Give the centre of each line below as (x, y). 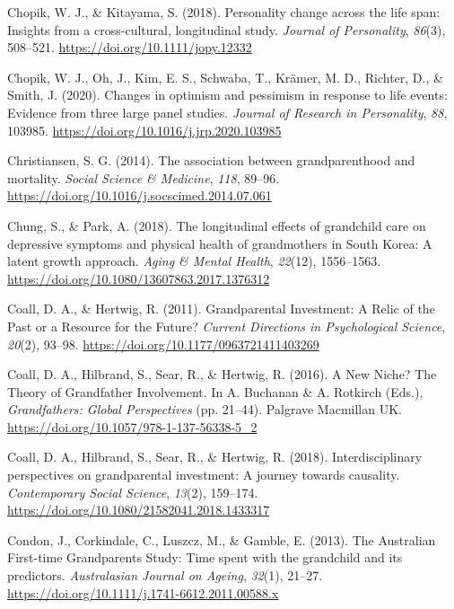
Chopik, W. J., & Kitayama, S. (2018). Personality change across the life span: (224, 12)
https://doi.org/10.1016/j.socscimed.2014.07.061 (140, 195)
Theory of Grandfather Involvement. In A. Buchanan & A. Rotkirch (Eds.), (215, 391)
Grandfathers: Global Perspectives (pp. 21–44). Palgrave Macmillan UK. (205, 409)
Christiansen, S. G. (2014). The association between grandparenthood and (211, 160)
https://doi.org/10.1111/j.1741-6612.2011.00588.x (143, 592)
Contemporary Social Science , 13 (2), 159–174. (133, 492)
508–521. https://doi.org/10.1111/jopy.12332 (130, 47)
